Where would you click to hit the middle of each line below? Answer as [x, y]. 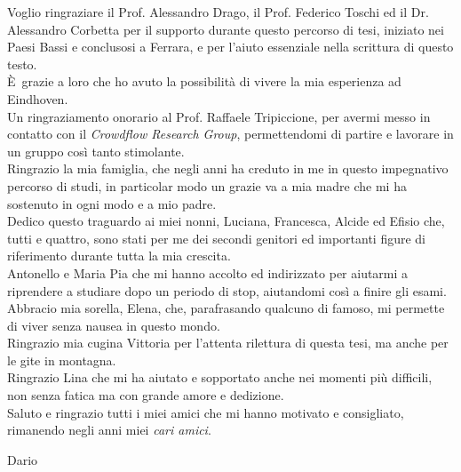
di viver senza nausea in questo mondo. [114, 325]
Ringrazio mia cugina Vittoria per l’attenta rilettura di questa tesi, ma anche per [228, 343]
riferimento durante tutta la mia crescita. [119, 256]
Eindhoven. [38, 98]
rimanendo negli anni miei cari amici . [109, 430]
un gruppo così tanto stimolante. [96, 151]
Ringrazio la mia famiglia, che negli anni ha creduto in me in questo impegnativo [228, 168]
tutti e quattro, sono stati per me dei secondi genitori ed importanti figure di [217, 238]
